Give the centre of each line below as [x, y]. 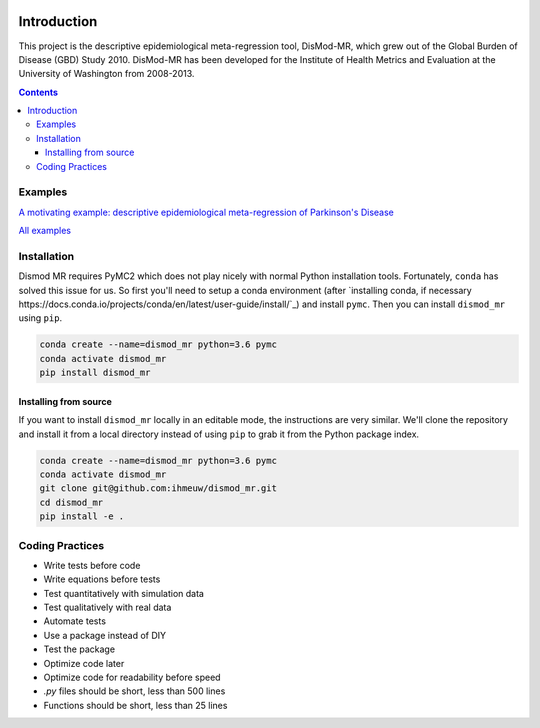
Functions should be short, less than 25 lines [135, 705]
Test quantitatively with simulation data [124, 593]
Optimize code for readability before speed [132, 677]
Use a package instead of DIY [105, 635]
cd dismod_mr [71, 502]
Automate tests [75, 621]
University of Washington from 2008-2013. [106, 74]
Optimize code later [84, 663]
